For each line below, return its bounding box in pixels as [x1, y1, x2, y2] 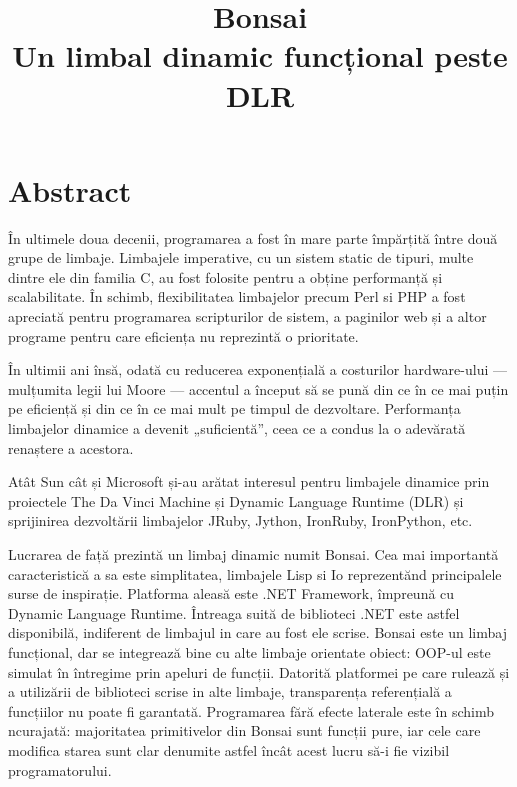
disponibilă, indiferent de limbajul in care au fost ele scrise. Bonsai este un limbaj [8, 622, 507, 643]
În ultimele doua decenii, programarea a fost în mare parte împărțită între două [8, 227, 498, 248]
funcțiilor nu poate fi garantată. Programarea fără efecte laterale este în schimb [8, 700, 494, 721]
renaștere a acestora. [8, 437, 134, 458]
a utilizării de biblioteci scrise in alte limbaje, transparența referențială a [8, 681, 452, 702]
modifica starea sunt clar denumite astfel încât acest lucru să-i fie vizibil [8, 739, 450, 760]
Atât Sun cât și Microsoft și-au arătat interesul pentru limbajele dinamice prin [8, 471, 490, 492]
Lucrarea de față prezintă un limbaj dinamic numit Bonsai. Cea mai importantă [8, 544, 499, 564]
